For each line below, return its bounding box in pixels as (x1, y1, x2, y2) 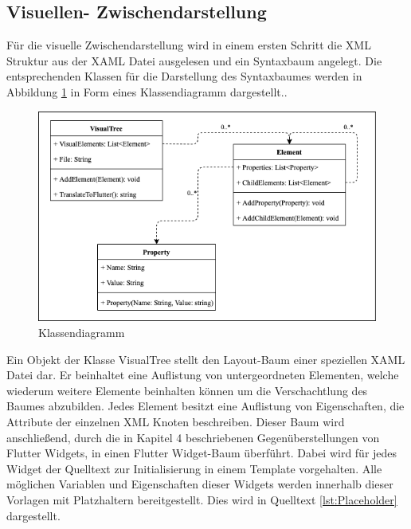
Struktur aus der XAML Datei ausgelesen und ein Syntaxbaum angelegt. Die (6, 52, 382, 69)
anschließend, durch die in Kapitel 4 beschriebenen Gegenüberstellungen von (6, 429, 380, 445)
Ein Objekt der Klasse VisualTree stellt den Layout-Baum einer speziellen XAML (6, 351, 405, 367)
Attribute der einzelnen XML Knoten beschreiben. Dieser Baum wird (6, 413, 345, 430)
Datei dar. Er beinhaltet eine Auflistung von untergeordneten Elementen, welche (6, 366, 399, 383)
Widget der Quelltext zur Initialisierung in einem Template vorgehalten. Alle (6, 460, 382, 476)
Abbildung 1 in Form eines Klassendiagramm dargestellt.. (6, 83, 288, 100)
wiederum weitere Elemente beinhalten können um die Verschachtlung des (6, 382, 368, 398)
